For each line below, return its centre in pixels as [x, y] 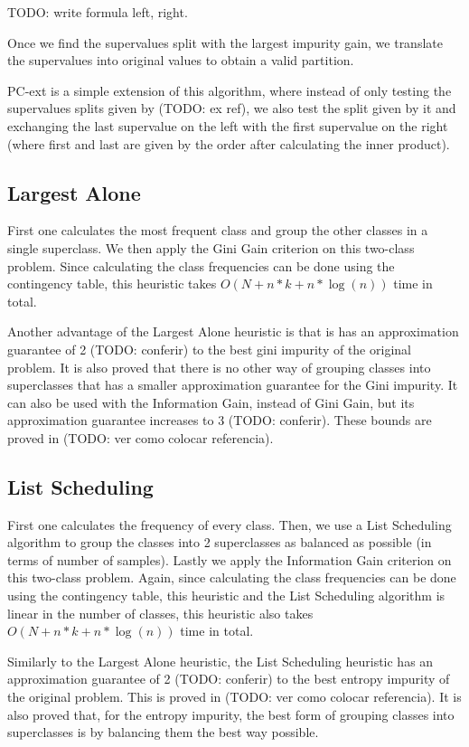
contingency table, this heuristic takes [112, 284]
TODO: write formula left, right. [98, 12]
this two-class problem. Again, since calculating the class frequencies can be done [232, 577]
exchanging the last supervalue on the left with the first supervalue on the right [228, 125]
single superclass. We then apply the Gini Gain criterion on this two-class [211, 247]
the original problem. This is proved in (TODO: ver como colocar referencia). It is [234, 697]
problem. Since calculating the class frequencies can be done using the [201, 265]
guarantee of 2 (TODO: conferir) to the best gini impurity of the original [209, 349]
